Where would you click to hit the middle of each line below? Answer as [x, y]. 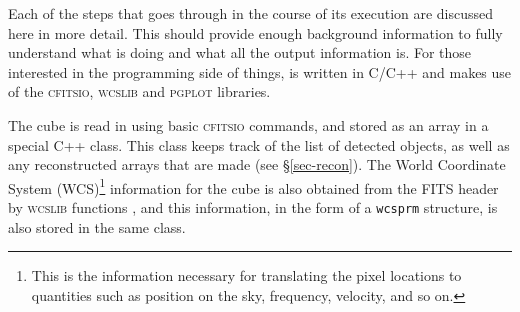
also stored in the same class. [97, 226]
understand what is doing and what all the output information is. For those [240, 52]
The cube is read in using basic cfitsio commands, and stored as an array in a [248, 124]
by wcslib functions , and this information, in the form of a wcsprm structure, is [253, 207]
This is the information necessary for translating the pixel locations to [246, 275]
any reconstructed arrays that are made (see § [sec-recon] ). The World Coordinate [257, 164]
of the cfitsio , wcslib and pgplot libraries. [139, 91]
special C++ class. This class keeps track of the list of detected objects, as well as [259, 144]
